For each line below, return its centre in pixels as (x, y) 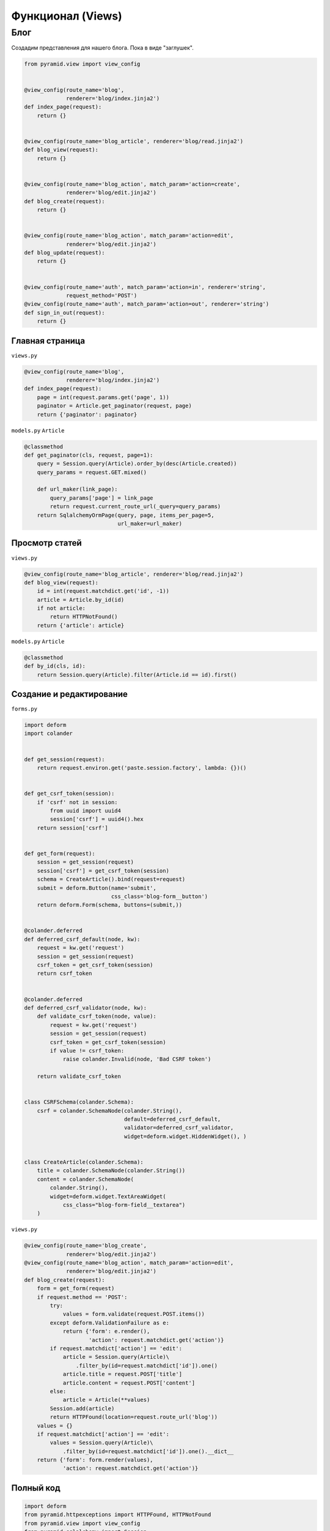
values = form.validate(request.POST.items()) (134, 1314)
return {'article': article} (81, 625)
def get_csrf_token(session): (69, 794)
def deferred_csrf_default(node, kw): (82, 939)
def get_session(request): (64, 759)
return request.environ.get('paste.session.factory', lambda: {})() (142, 768)
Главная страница (48, 341)
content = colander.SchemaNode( (86, 1179)
